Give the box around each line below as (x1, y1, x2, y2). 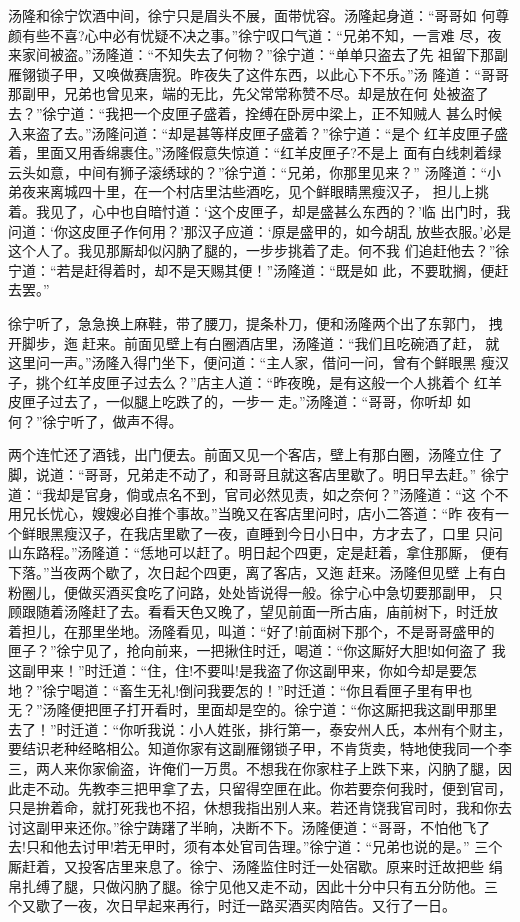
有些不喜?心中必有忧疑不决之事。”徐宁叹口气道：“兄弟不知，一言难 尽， (21, 24, 488, 45)
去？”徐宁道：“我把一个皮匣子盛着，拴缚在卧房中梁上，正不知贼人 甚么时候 (8, 102, 502, 123)
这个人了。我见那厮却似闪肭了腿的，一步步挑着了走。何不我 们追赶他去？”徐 (8, 240, 510, 261)
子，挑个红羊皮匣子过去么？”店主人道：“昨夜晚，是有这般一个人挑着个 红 (8, 371, 488, 392)
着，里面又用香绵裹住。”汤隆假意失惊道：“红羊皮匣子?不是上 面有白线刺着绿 (8, 142, 502, 163)
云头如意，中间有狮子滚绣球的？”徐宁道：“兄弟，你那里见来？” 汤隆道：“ (8, 161, 488, 182)
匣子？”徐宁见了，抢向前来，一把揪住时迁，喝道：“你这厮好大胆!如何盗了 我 (8, 640, 506, 661)
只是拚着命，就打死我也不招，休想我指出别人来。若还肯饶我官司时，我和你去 (8, 797, 512, 818)
